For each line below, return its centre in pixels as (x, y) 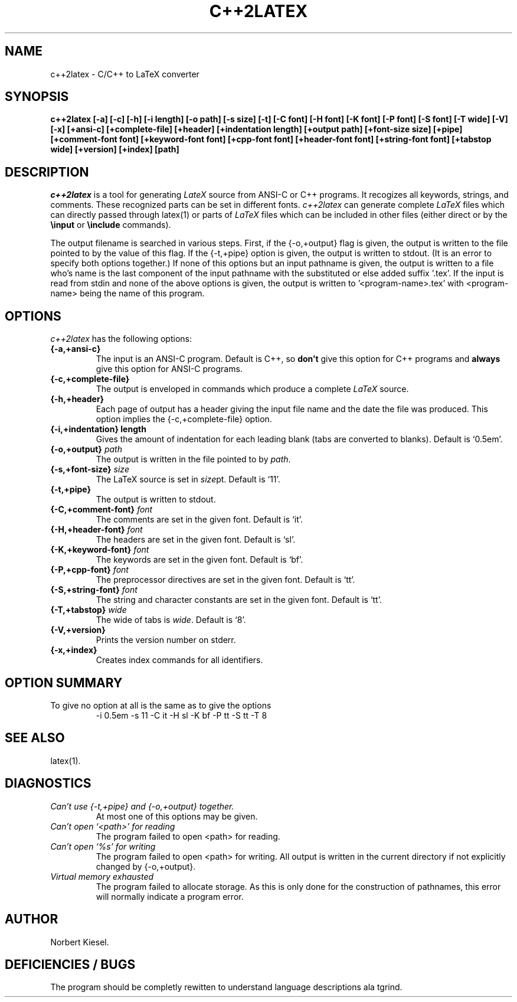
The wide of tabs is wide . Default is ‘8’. (171, 620)
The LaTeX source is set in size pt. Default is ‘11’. (188, 479)
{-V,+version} (78, 630)
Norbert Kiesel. (80, 942)
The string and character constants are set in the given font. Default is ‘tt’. (239, 600)
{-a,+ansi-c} (76, 349)
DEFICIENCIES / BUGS (70, 964)
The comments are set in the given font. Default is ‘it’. (199, 520)
